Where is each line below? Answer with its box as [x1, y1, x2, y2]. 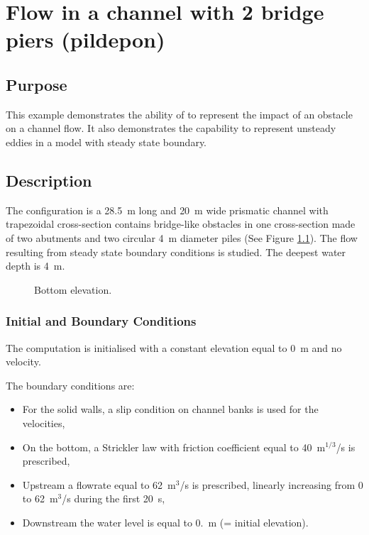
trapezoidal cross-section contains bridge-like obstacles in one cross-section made [6, 216, 356, 231]
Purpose [6, 73, 67, 95]
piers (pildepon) [6, 25, 165, 54]
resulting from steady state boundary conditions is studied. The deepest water [6, 244, 346, 259]
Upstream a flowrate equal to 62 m [22, 477, 176, 492]
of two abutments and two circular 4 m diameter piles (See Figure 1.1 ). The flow [6, 230, 358, 245]
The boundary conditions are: [6, 377, 135, 392]
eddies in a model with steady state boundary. [6, 134, 207, 149]
